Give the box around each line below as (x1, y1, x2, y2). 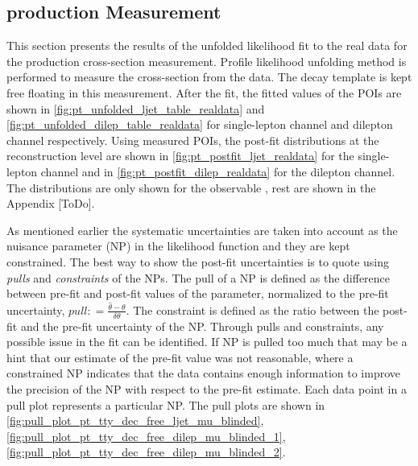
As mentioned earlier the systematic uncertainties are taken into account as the (6, 221, 398, 238)
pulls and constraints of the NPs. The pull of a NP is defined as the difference (6, 269, 391, 286)
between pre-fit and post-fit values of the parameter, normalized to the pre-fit (6, 285, 389, 302)
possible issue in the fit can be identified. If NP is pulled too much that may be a (6, 333, 408, 350)
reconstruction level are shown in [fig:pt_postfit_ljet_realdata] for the (6, 147, 354, 164)
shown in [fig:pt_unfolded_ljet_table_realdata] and (6, 100, 265, 117)
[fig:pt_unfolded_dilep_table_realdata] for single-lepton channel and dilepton (6, 116, 393, 133)
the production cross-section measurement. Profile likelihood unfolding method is (6, 52, 407, 69)
